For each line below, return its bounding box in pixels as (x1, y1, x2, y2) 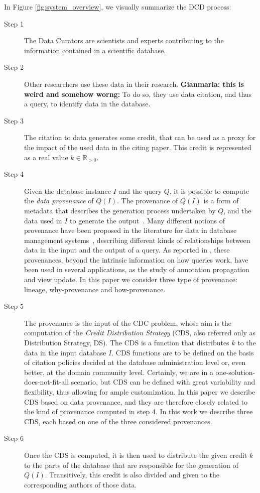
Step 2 (4, 62, 24, 72)
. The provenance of (117, 195, 178, 206)
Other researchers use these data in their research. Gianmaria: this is (24, 78, 244, 89)
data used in (24, 215, 62, 225)
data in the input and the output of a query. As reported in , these (24, 244, 230, 255)
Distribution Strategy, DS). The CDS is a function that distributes (24, 337, 229, 348)
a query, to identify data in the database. (24, 98, 151, 109)
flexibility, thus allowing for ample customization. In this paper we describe (24, 387, 255, 397)
